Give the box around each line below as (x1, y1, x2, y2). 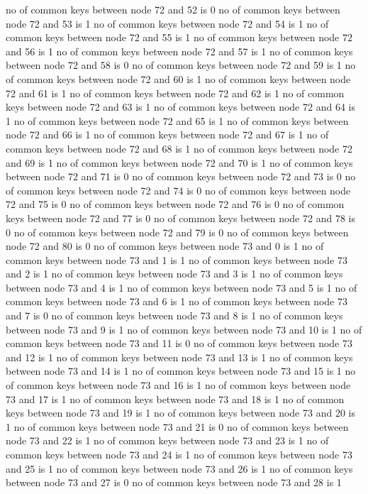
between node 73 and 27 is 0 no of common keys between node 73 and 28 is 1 (6, 475, 342, 490)
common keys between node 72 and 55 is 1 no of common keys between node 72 (6, 30, 352, 45)
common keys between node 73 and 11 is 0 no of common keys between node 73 (6, 336, 352, 351)
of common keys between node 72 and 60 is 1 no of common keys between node (6, 71, 351, 86)
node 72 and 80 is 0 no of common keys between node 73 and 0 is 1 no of (6, 238, 324, 253)
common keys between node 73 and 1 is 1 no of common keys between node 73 (6, 252, 347, 267)
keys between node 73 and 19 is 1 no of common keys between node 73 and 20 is (6, 405, 355, 420)
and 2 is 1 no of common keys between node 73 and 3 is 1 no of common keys (6, 266, 343, 281)
